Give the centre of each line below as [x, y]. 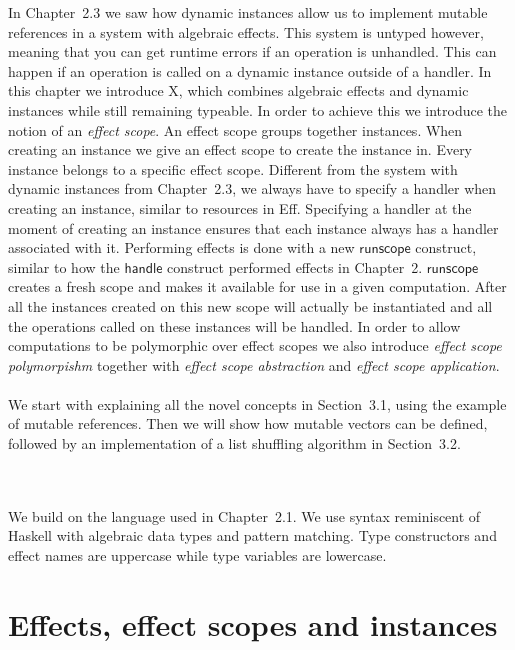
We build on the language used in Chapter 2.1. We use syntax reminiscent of [244, 515]
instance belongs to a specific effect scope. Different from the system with [233, 168]
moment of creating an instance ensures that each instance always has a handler [253, 227]
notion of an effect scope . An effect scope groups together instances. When [235, 129]
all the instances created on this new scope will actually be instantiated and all [250, 305]
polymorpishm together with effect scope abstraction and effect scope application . [254, 364]
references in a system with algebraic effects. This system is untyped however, [246, 31]
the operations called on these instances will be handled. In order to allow [234, 325]
